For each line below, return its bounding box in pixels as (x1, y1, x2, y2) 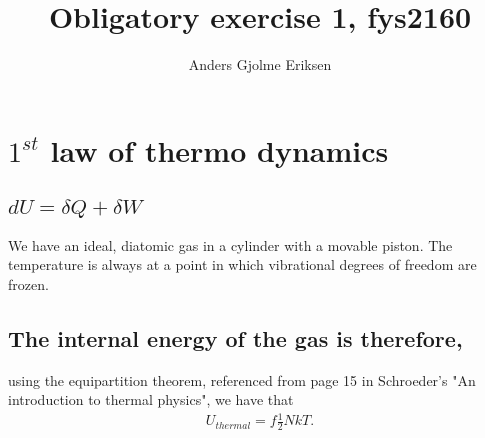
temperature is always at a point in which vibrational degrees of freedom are (8, 254, 477, 275)
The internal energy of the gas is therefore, (8, 322, 463, 353)
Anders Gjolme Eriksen (188, 54, 332, 75)
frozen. (8, 273, 49, 294)
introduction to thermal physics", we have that (8, 389, 294, 410)
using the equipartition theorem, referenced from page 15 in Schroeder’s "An (8, 369, 476, 390)
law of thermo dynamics (50, 129, 389, 170)
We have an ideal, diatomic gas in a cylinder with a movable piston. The (8, 234, 453, 255)
